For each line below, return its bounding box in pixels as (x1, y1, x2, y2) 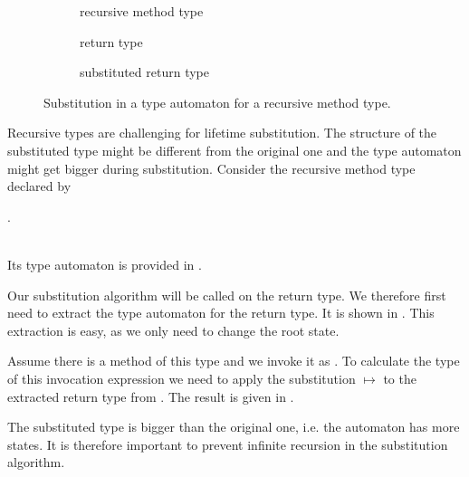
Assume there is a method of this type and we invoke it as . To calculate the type (7, 351, 460, 370)
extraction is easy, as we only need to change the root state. (7, 320, 340, 339)
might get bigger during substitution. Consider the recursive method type (7, 158, 416, 177)
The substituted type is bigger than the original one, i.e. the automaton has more (7, 417, 460, 436)
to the (383, 368, 416, 387)
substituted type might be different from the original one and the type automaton (7, 140, 462, 159)
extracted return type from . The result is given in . (7, 386, 294, 405)
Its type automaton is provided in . (7, 254, 202, 273)
